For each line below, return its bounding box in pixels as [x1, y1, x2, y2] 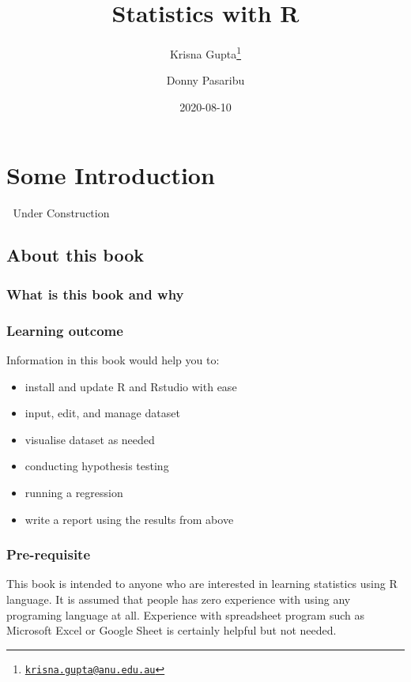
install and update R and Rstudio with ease [25, 378, 237, 394]
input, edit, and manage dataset [25, 405, 180, 421]
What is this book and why [6, 284, 184, 303]
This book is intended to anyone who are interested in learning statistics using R [6, 575, 398, 592]
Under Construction [13, 204, 110, 220]
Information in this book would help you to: [6, 351, 220, 367]
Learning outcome [6, 320, 123, 340]
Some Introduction [6, 158, 215, 190]
